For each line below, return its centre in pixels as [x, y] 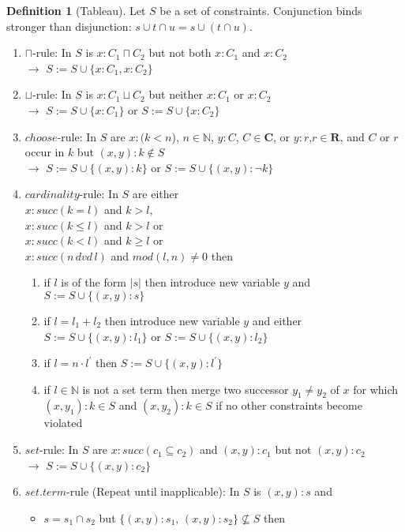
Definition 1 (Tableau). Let [76, 10]
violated [63, 423]
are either [156, 194]
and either [277, 320]
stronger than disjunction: [69, 26]
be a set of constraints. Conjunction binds [261, 10]
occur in [45, 152]
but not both [180, 52]
